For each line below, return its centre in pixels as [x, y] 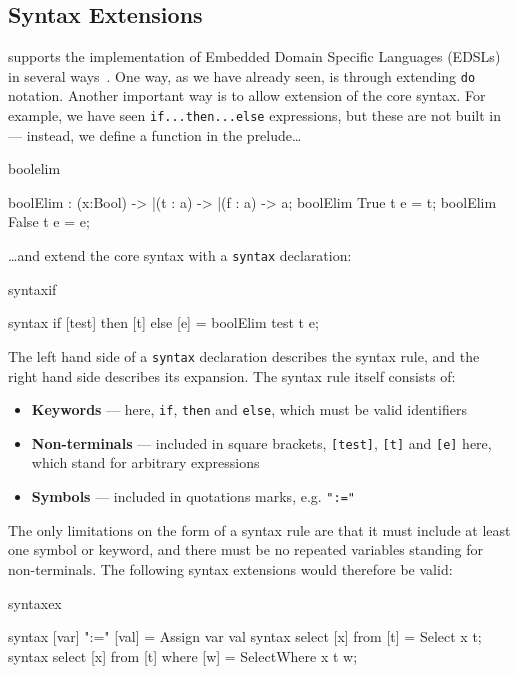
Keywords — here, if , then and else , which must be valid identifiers [249, 409]
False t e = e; [49, 221]
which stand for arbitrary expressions [145, 462]
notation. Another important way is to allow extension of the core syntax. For [247, 95]
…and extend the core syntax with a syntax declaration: [180, 255]
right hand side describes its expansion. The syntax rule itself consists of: [232, 375]
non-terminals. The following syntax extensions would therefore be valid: [230, 568]
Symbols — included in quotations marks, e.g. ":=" [193, 496]
